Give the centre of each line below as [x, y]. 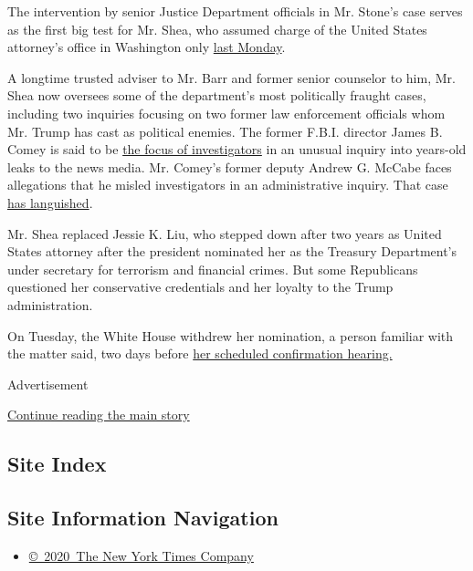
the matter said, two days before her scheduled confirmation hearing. [200, 353]
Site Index [57, 464]
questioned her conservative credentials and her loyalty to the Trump [200, 287]
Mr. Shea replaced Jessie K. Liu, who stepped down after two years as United [225, 233]
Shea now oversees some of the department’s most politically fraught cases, [217, 95]
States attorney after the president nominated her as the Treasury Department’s [232, 251]
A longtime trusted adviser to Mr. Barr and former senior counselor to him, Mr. [231, 77]
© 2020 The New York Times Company [141, 555]
